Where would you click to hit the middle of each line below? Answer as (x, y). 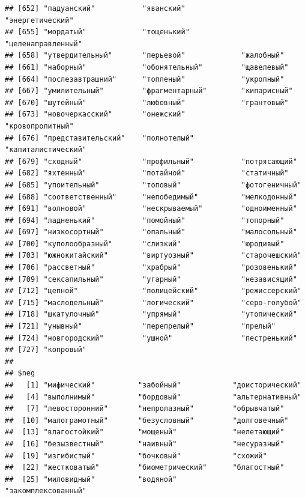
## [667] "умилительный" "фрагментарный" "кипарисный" (149, 91)
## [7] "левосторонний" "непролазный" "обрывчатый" (145, 409)
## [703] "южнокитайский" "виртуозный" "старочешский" (153, 256)
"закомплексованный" (46, 491)
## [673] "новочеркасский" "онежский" (95, 114)
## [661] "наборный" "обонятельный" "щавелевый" (147, 67)
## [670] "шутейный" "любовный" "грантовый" (147, 102)
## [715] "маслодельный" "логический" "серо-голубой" (153, 302)
